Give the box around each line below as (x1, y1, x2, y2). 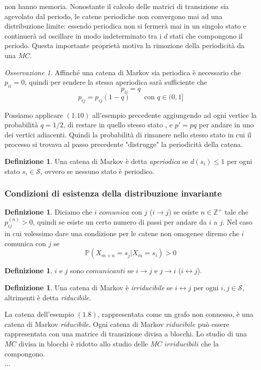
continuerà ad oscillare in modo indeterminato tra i (5, 30, 162, 41)
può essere (198, 318, 229, 329)
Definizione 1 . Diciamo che (5, 207, 92, 217)
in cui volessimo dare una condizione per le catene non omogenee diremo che (5, 228, 239, 239)
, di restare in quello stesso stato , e (63, 119, 173, 130)
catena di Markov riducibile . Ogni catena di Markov (5, 318, 164, 329)
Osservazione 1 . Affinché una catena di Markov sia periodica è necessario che (5, 67, 241, 77)
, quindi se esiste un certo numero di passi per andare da (33, 217, 207, 227)
